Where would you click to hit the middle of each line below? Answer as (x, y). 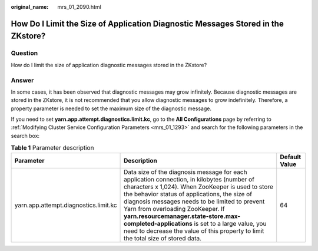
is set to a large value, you (230, 223)
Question (24, 53)
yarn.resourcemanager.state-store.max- (182, 216)
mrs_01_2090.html (79, 7)
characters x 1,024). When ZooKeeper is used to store (199, 187)
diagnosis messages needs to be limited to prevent (194, 202)
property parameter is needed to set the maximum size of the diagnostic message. (111, 108)
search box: (25, 136)
